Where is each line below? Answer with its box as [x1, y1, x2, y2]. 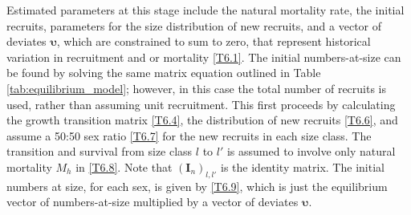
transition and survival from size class [6, 143, 193, 160]
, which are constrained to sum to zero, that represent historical [56, 33, 371, 50]
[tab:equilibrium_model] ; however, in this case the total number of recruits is [6, 79, 387, 96]
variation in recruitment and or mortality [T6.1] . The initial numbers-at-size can [6, 48, 401, 65]
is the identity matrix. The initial [221, 158, 385, 175]
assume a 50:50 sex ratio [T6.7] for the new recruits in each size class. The [6, 127, 372, 144]
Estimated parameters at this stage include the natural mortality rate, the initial [6, 2, 405, 18]
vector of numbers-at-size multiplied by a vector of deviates [6, 193, 299, 210]
